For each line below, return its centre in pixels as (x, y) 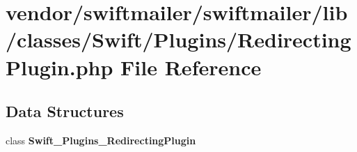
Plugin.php (59, 67)
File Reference (191, 67)
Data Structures (65, 111)
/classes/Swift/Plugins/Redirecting (178, 39)
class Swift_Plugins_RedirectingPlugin (101, 140)
